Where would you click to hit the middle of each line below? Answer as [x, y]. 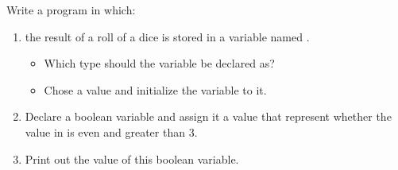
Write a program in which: [71, 10]
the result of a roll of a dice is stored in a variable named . [167, 36]
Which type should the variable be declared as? [159, 63]
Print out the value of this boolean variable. [132, 158]
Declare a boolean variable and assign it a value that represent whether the [208, 116]
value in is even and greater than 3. [111, 131]
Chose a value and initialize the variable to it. [155, 89]
